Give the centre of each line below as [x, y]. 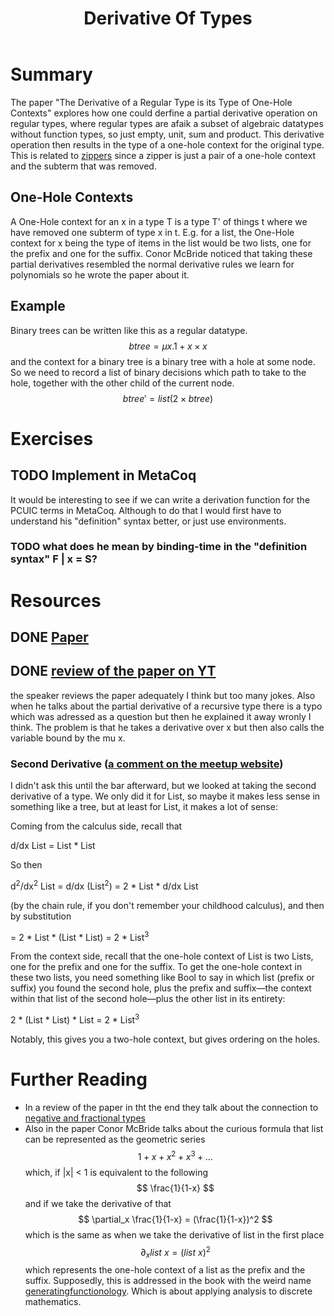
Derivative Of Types [168, 18]
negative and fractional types [85, 1118]
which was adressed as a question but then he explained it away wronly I [161, 716]
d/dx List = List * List [53, 846]
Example [38, 306]
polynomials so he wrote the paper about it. [100, 274]
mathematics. [53, 1302]
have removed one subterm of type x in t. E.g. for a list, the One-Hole [152, 232]
